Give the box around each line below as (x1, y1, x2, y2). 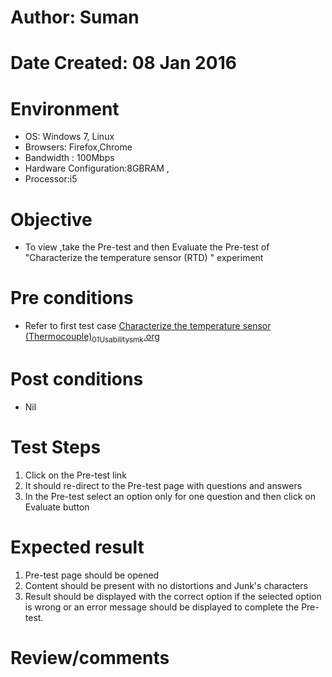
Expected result (10, 536, 145, 559)
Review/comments (10, 646, 170, 669)
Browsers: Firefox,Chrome (24, 141, 133, 153)
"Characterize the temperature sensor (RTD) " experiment (24, 252, 264, 264)
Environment (10, 97, 120, 120)
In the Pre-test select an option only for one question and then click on (24, 490, 317, 502)
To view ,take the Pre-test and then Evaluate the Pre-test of (24, 241, 270, 253)
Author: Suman (10, 6, 140, 29)
